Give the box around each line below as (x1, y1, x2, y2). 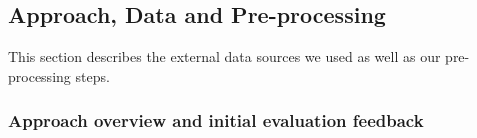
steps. (75, 65, 110, 86)
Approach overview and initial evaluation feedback (8, 108, 424, 133)
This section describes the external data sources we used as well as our (8, 46, 441, 67)
